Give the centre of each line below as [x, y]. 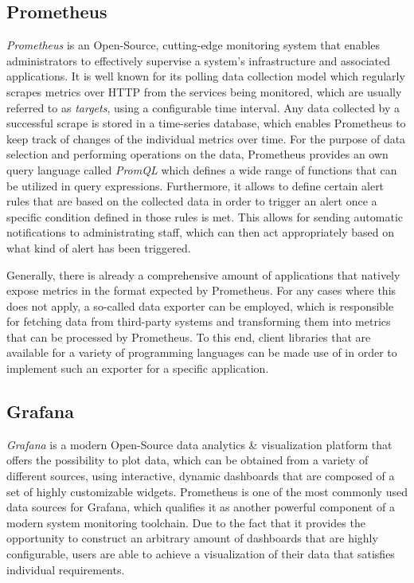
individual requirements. [66, 569]
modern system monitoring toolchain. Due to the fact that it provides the [186, 522]
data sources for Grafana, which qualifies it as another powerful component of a [201, 507]
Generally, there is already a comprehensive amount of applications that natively [203, 274]
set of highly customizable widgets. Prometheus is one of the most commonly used [207, 491]
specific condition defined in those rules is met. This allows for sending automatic [205, 216]
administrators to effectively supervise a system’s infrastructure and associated [199, 60]
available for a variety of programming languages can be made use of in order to [202, 352]
